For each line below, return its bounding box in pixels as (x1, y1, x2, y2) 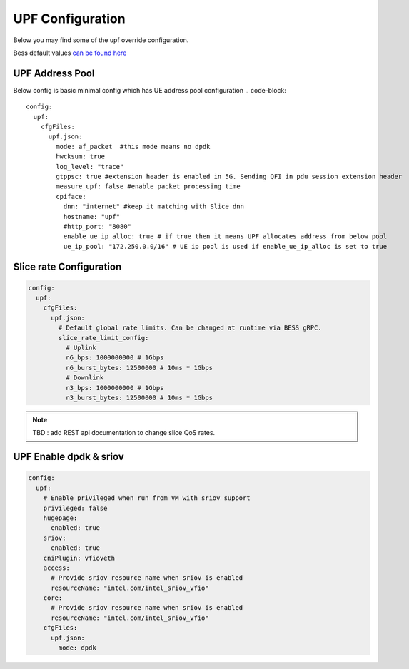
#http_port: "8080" (63, 222, 132, 230)
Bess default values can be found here (13, 48, 127, 57)
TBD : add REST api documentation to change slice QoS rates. (32, 429, 216, 437)
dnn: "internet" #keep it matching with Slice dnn (63, 203, 244, 210)
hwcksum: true (56, 153, 106, 160)
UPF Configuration (13, 11, 126, 26)
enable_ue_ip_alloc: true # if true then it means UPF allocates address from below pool (63, 233, 388, 240)
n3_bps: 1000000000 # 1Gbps (65, 384, 164, 392)
